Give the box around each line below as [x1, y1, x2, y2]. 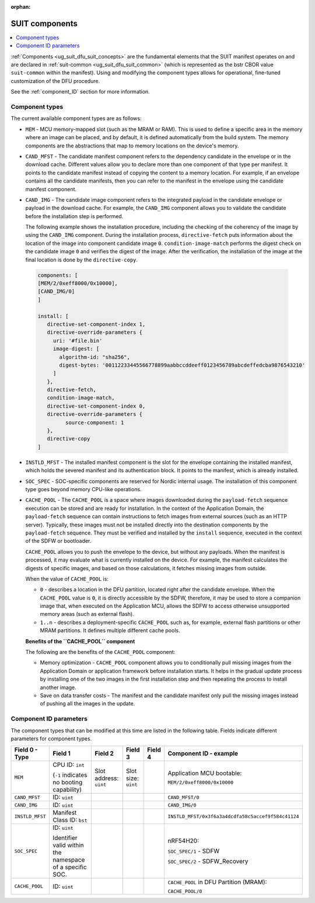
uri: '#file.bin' [52, 337, 103, 344]
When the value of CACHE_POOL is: [25, 575, 109, 582]
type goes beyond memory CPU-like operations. [25, 485, 142, 492]
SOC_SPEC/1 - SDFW [167, 847, 220, 855]
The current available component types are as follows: [10, 115, 142, 122]
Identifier [52, 834, 78, 842]
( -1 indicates [52, 771, 87, 779]
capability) [52, 785, 82, 794]
